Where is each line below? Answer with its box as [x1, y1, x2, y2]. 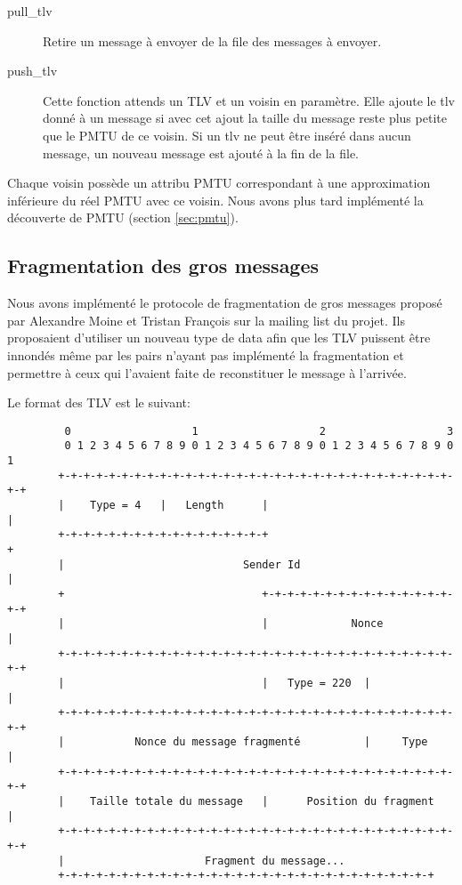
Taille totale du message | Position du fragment [90, 795, 434, 809]
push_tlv [7, 61, 58, 80]
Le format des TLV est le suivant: [7, 393, 190, 412]
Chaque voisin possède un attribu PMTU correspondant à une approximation [7, 173, 431, 192]
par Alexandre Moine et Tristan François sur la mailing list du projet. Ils [7, 310, 405, 329]
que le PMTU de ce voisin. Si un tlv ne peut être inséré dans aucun [43, 125, 411, 144]
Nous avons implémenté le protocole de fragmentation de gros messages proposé [7, 294, 442, 312]
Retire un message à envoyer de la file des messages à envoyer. [43, 31, 382, 50]
